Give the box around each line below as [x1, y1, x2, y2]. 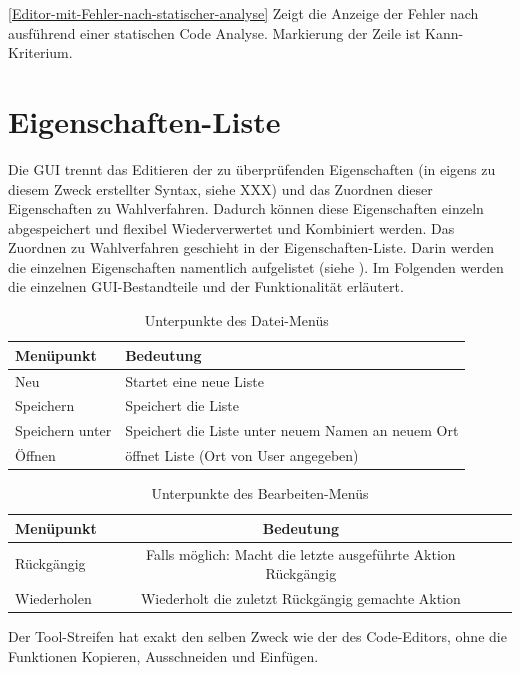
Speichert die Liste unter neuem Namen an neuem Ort [125, 420, 459, 441]
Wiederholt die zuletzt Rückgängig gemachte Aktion [140, 588, 461, 608]
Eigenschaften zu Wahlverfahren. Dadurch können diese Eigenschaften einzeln [8, 198, 484, 219]
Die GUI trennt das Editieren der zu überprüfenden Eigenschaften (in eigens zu [8, 158, 496, 179]
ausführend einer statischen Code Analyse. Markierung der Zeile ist [8, 22, 421, 43]
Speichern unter [15, 420, 112, 441]
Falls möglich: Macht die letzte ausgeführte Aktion [146, 543, 456, 564]
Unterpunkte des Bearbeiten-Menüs [151, 483, 369, 504]
